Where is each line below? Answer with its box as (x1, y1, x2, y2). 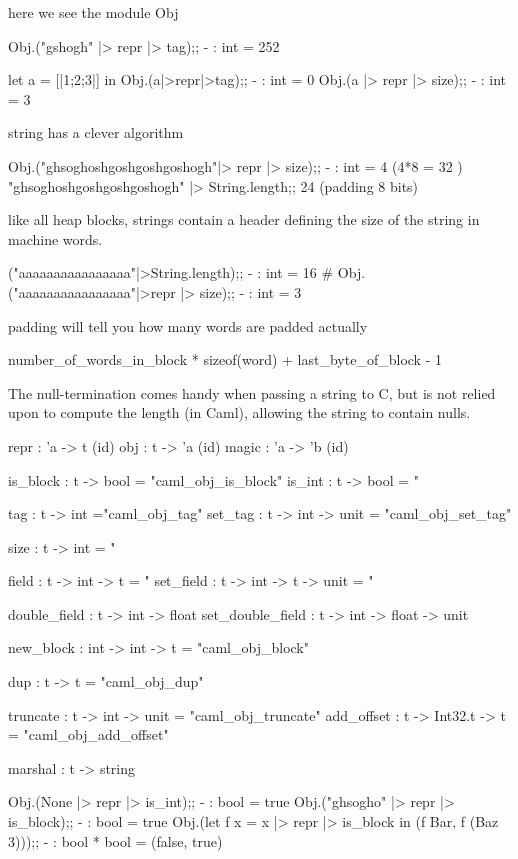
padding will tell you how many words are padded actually (8, 315, 368, 336)
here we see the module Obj (8, 2, 179, 22)
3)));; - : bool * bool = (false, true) (8, 830, 223, 851)
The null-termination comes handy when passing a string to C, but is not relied (8, 382, 496, 403)
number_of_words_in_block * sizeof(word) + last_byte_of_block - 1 (8, 349, 442, 370)
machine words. (8, 228, 103, 249)
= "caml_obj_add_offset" (8, 724, 169, 745)
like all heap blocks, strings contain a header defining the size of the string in (8, 209, 480, 230)
